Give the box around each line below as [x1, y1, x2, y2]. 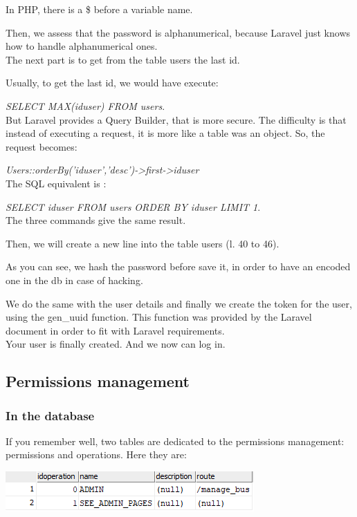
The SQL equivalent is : [6, 176, 107, 190]
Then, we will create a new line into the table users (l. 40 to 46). [6, 236, 280, 250]
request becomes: [6, 139, 77, 153]
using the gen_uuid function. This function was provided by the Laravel [6, 310, 312, 324]
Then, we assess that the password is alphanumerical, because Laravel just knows [6, 25, 351, 39]
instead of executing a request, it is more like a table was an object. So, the [6, 126, 325, 140]
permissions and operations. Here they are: [6, 447, 187, 462]
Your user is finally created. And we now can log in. [6, 337, 226, 351]
